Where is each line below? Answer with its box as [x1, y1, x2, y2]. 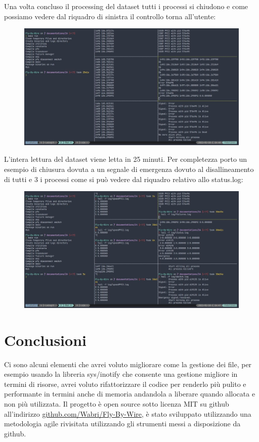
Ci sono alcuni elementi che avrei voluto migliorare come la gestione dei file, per [4, 359, 252, 369]
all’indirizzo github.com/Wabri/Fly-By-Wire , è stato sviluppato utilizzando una [4, 408, 251, 419]
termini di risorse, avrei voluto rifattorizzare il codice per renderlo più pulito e [4, 378, 246, 389]
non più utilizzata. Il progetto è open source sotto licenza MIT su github [4, 398, 229, 409]
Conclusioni [4, 329, 87, 350]
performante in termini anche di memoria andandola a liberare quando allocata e [4, 388, 255, 399]
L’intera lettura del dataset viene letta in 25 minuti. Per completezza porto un [4, 154, 247, 164]
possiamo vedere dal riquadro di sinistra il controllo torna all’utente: [4, 11, 216, 21]
